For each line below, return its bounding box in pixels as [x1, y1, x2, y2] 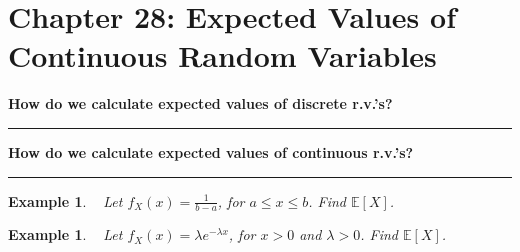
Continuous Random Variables [8, 35, 437, 76]
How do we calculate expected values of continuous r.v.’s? [8, 141, 414, 162]
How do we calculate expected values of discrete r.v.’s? [8, 93, 393, 114]
